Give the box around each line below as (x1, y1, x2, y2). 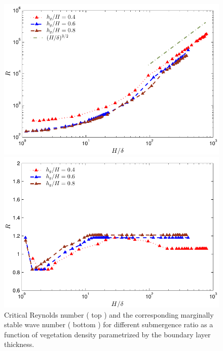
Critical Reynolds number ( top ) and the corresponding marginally (4, 309, 214, 320)
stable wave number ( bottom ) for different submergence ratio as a (4, 319, 213, 330)
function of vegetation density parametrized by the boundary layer (4, 329, 211, 339)
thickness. (4, 339, 34, 349)
